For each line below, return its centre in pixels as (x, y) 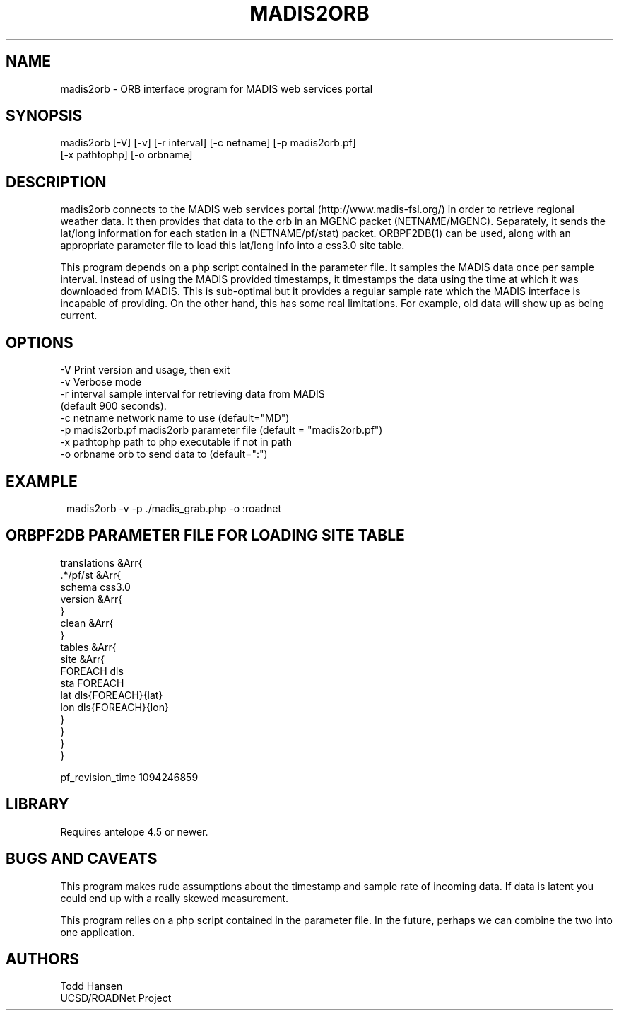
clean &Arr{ (87, 623)
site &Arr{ (83, 659)
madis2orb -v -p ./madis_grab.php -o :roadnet (174, 508)
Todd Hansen (92, 986)
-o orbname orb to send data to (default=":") (164, 454)
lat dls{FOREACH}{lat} (112, 695)
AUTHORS (43, 959)
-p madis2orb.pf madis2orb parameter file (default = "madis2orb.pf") (222, 430)
